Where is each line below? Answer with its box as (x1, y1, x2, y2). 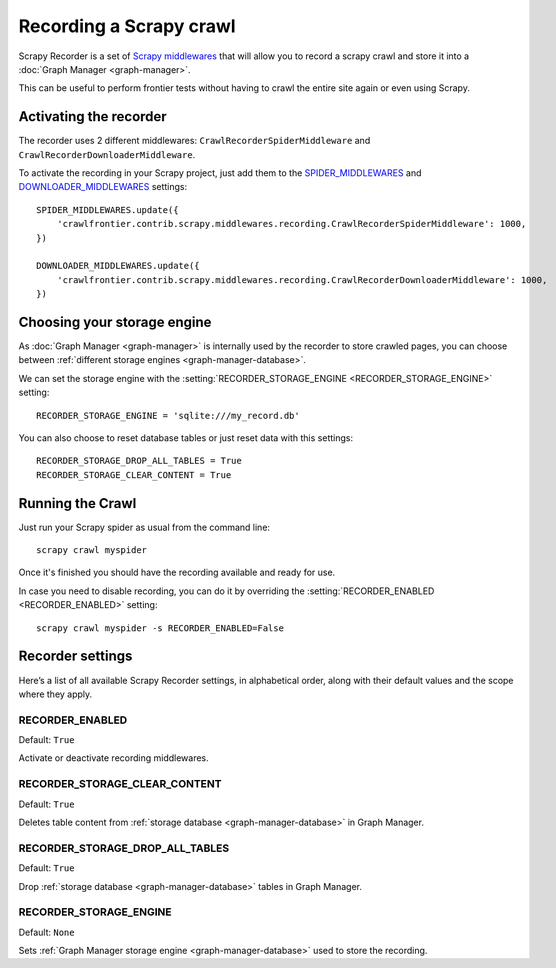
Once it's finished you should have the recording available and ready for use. (18, 566, 336, 579)
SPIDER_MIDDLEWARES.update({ (36, 204, 179, 215)
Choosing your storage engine (18, 313, 212, 330)
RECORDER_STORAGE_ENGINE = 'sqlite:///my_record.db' (36, 410, 300, 421)
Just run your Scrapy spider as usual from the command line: (18, 521, 270, 533)
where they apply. (18, 688, 93, 700)
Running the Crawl (18, 495, 137, 512)
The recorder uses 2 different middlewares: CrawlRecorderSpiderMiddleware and (18, 135, 371, 147)
